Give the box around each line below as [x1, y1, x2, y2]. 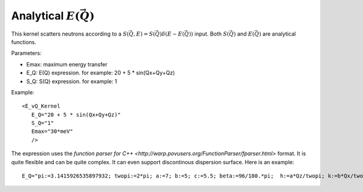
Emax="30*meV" [31, 128, 73, 135]
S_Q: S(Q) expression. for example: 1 [26, 77, 117, 85]
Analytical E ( [11, 9, 80, 22]
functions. [11, 38, 36, 45]
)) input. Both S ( [188, 30, 229, 37]
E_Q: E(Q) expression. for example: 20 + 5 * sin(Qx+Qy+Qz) [26, 69, 175, 77]
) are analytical [258, 30, 296, 37]
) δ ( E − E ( [159, 30, 185, 37]
